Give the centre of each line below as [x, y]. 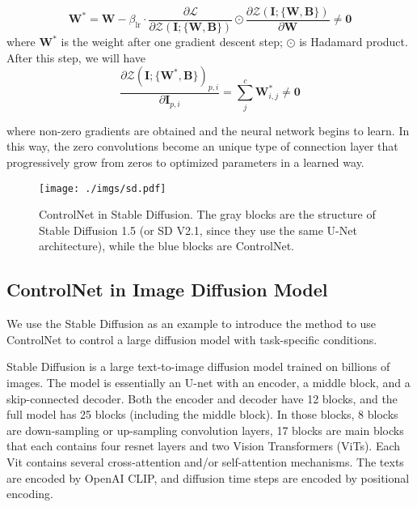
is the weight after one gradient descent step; [172, 42]
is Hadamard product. [354, 42]
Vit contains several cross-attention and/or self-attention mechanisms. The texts [205, 461]
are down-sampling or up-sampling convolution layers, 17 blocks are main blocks [205, 430]
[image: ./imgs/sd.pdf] [103, 188]
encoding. [30, 494]
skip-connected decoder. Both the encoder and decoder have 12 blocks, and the [202, 398]
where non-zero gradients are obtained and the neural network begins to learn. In [208, 130]
